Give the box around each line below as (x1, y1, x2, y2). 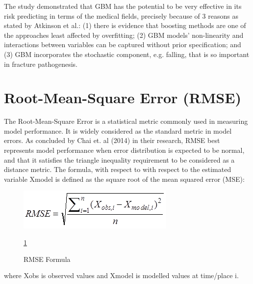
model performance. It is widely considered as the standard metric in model (4, 125, 232, 136)
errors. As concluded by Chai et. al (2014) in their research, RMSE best (4, 135, 220, 145)
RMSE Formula (24, 254, 71, 264)
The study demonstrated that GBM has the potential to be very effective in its (4, 1, 242, 11)
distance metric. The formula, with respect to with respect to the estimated (4, 164, 231, 174)
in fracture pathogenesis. (4, 58, 77, 69)
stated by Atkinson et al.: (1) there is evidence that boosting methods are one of (4, 20, 246, 30)
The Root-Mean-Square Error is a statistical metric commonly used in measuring (4, 116, 248, 126)
